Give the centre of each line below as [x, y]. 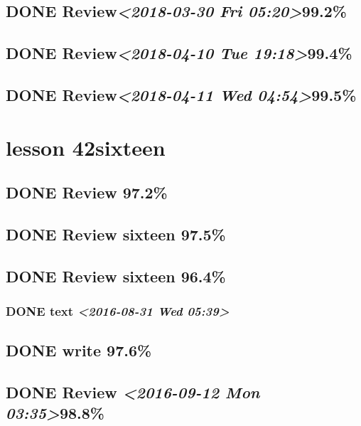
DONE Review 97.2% [87, 192]
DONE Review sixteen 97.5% [116, 234]
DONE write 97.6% [79, 350]
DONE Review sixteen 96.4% [116, 276]
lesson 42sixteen [86, 147]
